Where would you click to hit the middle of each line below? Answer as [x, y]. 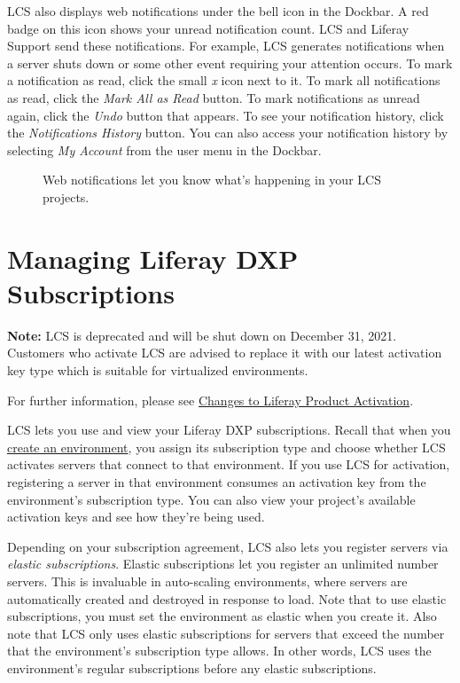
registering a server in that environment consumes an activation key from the [217, 482]
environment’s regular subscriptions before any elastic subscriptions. [192, 667]
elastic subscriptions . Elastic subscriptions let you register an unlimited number [223, 564]
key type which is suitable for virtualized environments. [158, 370]
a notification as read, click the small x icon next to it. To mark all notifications [224, 80]
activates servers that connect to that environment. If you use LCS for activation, [229, 464]
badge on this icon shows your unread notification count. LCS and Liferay [208, 28]
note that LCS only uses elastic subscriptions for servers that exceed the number [226, 633]
